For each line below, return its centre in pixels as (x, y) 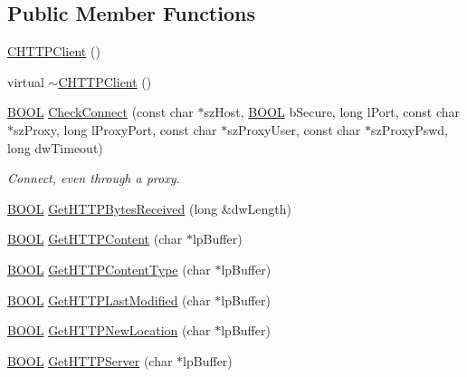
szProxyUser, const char (294, 129)
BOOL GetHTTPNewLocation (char (109, 330)
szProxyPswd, (410, 129)
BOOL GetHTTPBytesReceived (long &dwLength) (150, 208)
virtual (26, 81)
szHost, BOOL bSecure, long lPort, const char (332, 112)
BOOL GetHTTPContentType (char (109, 269)
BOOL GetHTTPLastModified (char (109, 300)
